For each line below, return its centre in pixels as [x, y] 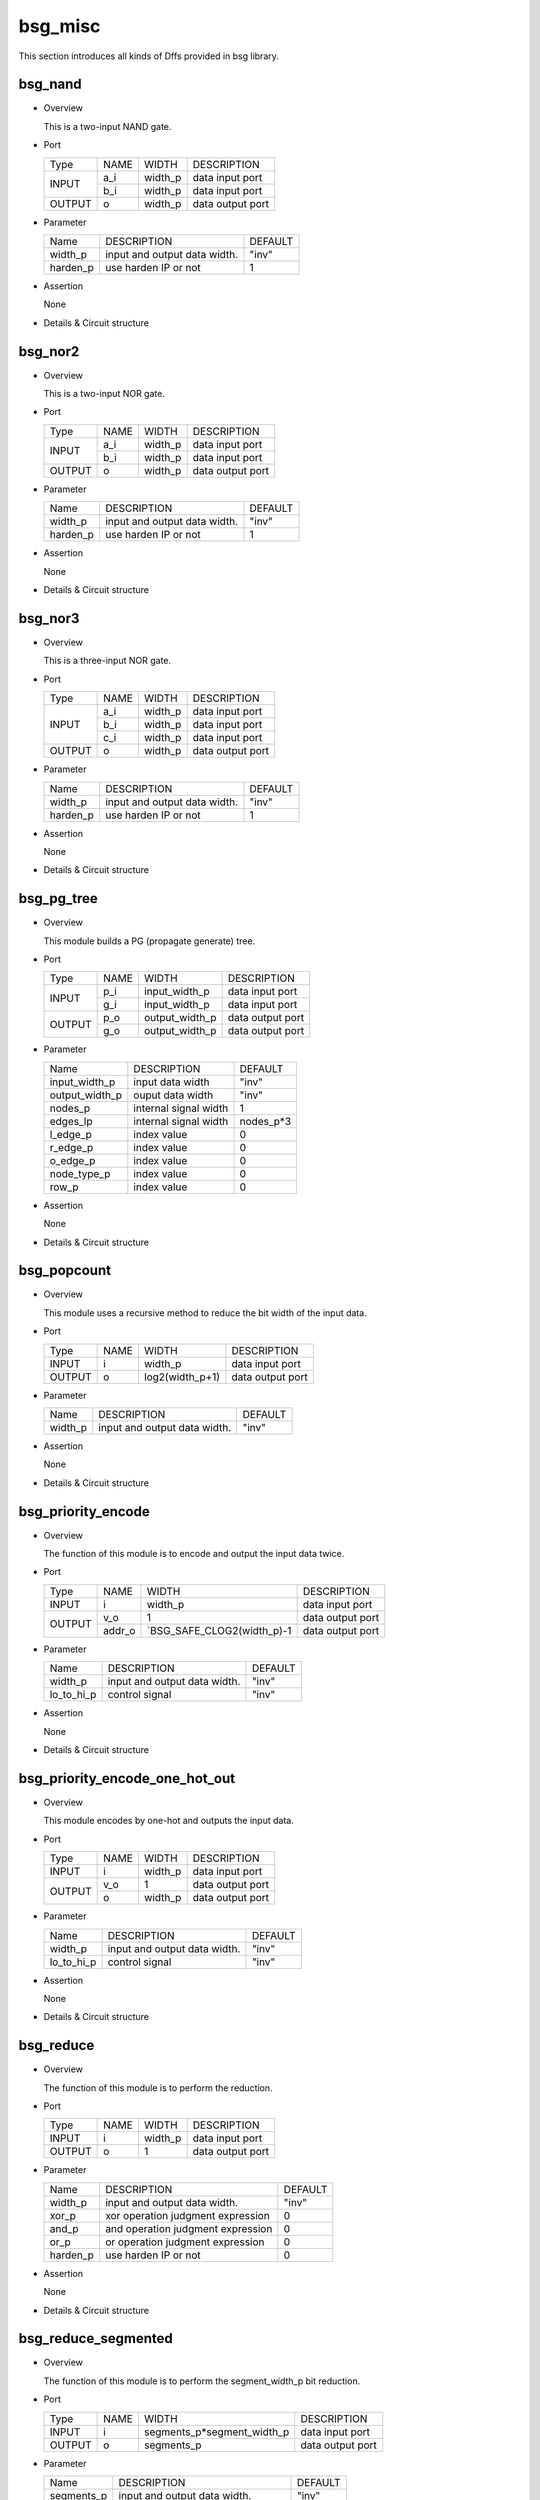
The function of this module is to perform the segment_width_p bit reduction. [202, 2381]
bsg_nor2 [49, 351]
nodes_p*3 [265, 1121]
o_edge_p [72, 1160]
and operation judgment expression [189, 2228]
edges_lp [71, 1121]
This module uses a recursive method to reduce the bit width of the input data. [205, 1312]
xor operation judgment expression [187, 2215]
